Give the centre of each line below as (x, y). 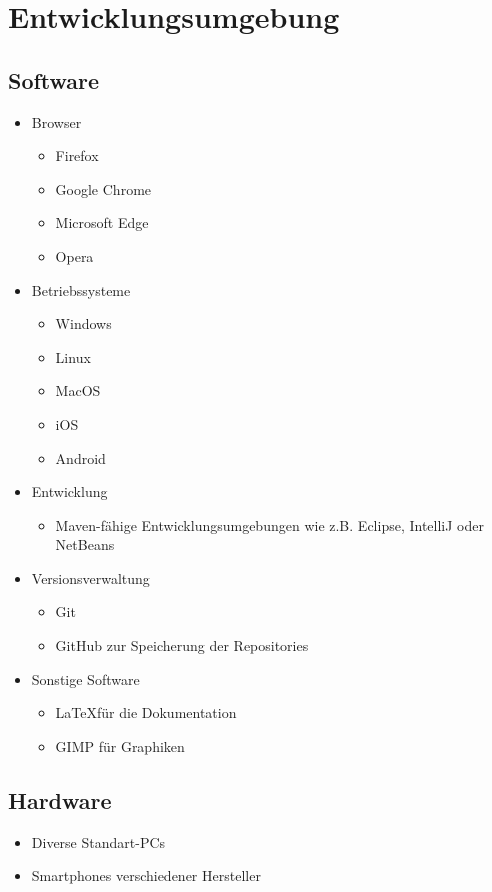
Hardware (60, 799)
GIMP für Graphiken (120, 745)
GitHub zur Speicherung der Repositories (182, 645)
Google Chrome (103, 188)
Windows (83, 323)
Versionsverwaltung (90, 577)
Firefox (77, 155)
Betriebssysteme (81, 289)
